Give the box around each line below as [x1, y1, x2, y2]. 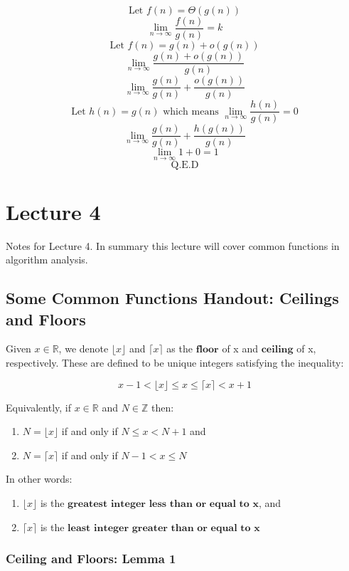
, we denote [58, 341, 109, 356]
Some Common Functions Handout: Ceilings [6, 287, 339, 309]
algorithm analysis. [6, 252, 88, 267]
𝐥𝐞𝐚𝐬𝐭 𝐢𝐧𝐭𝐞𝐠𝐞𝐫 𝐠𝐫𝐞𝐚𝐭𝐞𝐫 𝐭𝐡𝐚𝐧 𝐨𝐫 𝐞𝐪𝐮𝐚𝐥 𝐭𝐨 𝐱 [68, 523, 260, 533]
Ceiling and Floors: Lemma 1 [6, 550, 176, 567]
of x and [222, 341, 258, 356]
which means [163, 106, 219, 117]
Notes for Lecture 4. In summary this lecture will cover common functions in [6, 238, 340, 253]
